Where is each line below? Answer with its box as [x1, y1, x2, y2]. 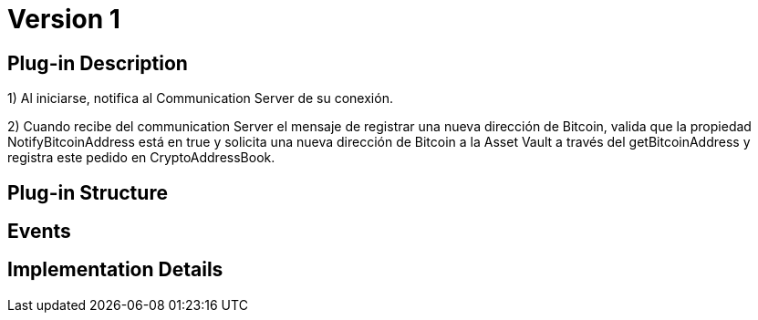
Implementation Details [7, 258, 223, 282]
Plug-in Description [7, 51, 188, 75]
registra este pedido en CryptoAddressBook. [7, 150, 275, 166]
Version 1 [7, 4, 120, 35]
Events [7, 220, 71, 243]
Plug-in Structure [7, 181, 168, 204]
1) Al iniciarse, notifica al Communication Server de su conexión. [7, 90, 393, 107]
